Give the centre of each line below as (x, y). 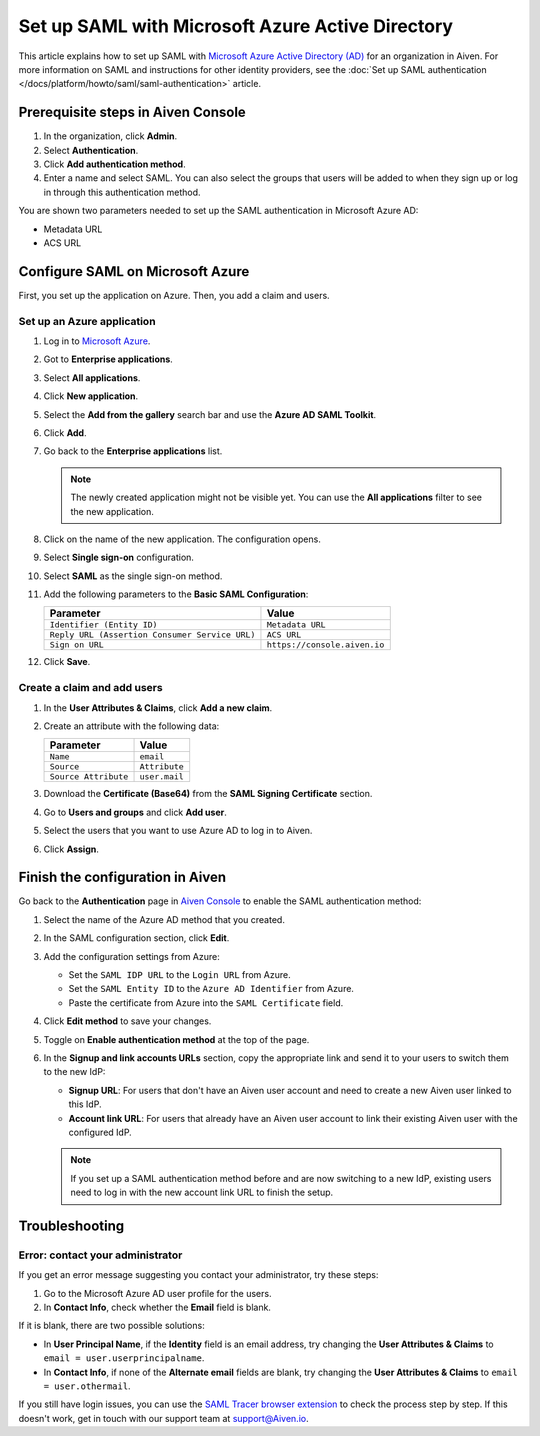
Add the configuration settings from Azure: (131, 956)
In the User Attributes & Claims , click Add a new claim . (158, 707)
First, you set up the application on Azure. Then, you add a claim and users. (174, 295)
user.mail (161, 776)
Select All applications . (92, 377)
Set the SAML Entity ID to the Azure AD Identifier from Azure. (211, 989)
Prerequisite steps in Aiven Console (132, 112)
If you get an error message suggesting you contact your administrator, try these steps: (198, 1275)
